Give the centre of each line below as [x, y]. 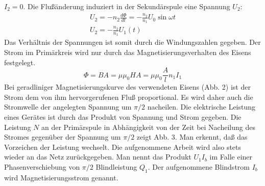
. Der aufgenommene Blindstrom [199, 166]
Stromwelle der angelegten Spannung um [68, 107]
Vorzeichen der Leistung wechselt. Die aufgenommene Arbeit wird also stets [123, 147]
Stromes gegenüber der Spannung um [63, 137]
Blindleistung [116, 166]
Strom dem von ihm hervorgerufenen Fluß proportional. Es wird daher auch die [129, 97]
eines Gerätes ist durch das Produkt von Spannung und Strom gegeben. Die [123, 116]
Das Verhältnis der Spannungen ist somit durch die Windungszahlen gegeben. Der [132, 42]
